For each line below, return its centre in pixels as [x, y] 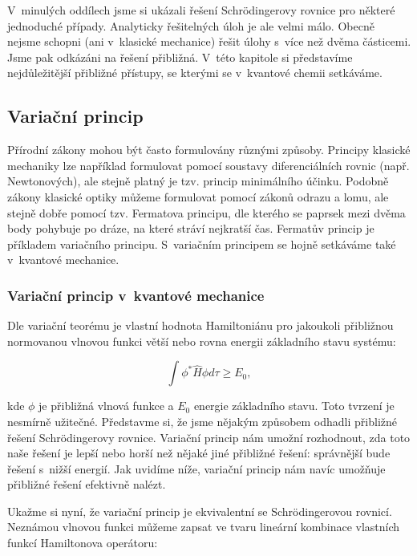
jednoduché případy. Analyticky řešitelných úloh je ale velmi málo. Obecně [191, 25]
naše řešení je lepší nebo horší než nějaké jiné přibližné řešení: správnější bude [199, 453]
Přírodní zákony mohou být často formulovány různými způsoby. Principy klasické [209, 150]
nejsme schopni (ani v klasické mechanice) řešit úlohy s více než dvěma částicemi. [209, 41]
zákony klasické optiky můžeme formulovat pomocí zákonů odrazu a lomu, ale [198, 196]
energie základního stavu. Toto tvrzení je [294, 406]
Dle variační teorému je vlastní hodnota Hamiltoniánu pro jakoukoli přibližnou [200, 325]
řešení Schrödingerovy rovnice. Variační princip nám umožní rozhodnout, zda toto [209, 437]
